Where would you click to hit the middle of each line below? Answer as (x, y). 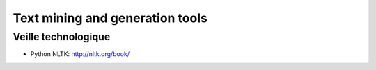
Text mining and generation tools (110, 18)
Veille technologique (62, 37)
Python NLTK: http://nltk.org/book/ (80, 54)
